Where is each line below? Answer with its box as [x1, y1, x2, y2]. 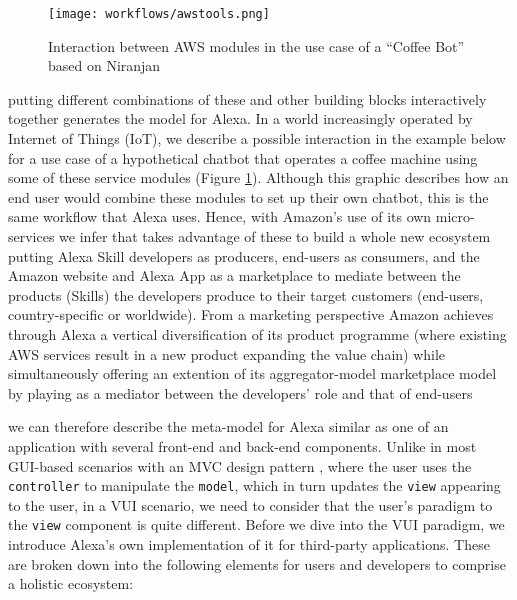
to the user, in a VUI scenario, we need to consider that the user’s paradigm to [8, 494, 493, 515]
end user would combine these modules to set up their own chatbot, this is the [8, 186, 489, 207]
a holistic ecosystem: [8, 573, 134, 594]
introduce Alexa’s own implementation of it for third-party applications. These [8, 534, 490, 555]
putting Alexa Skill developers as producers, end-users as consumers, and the [8, 245, 480, 266]
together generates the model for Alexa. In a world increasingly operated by [8, 108, 473, 129]
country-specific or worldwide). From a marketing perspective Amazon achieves [8, 304, 494, 325]
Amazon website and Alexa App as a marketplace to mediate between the [8, 265, 461, 286]
